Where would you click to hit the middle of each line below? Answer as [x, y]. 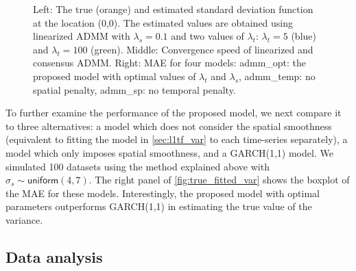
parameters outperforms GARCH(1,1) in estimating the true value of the [159, 206]
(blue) [304, 36]
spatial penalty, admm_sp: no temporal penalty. [134, 89]
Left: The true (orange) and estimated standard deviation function [173, 9]
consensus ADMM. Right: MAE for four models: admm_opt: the [170, 63]
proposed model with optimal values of [115, 76]
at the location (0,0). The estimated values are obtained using [163, 22]
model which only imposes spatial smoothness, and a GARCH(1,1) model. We [169, 152]
